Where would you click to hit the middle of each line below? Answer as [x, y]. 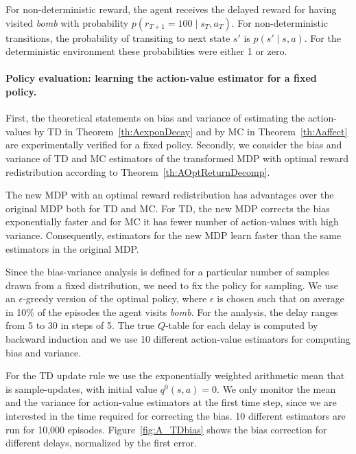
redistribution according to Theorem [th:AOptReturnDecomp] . [138, 171]
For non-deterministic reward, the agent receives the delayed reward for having [171, 9]
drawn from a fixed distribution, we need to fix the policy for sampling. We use [172, 285]
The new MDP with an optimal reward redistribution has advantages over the [170, 195]
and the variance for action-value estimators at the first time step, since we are [171, 402]
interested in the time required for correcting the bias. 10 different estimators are [176, 416]
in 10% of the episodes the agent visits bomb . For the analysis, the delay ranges [172, 311]
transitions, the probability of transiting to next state [118, 37]
